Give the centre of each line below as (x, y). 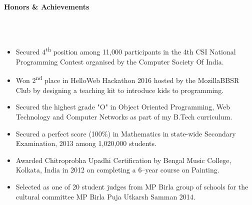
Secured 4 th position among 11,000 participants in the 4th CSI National (126, 51)
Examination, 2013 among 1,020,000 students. (86, 143)
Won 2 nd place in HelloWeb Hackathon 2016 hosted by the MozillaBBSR (127, 79)
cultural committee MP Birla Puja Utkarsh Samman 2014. (105, 196)
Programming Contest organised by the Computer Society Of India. (120, 62)
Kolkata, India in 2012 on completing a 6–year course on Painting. (117, 170)
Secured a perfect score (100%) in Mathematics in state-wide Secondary (126, 133)
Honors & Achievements (47, 6)
